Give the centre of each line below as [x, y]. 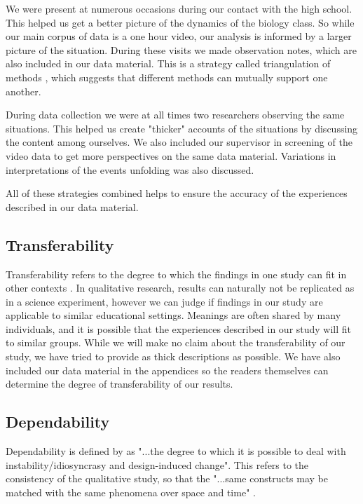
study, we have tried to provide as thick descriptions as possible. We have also [173, 356]
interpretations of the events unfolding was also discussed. [130, 169]
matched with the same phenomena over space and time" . [131, 492]
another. [23, 91]
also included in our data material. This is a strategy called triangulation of [168, 63]
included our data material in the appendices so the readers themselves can [167, 370]
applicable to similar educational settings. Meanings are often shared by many [173, 315]
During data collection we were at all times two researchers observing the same [175, 115]
